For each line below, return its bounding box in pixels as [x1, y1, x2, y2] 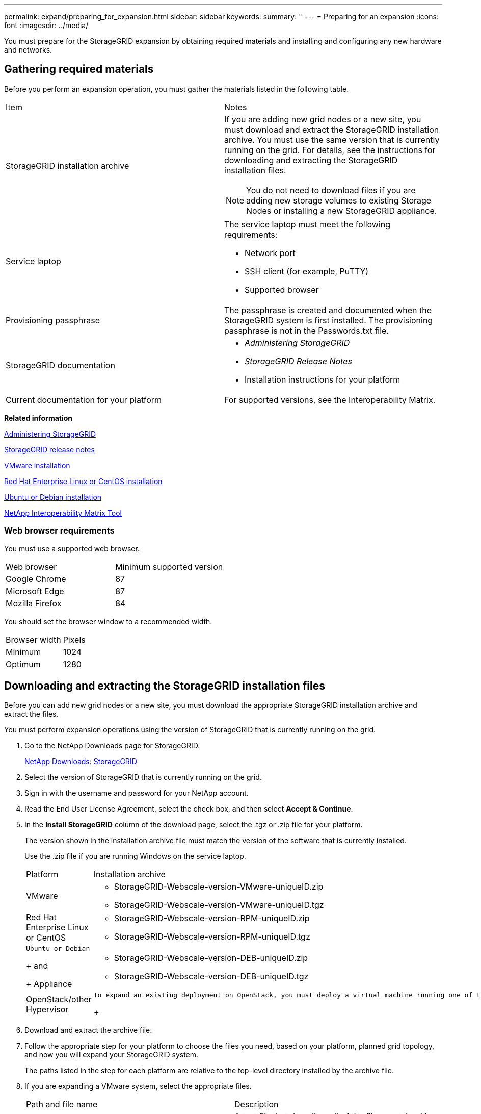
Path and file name [26, 1099, 98, 1110]
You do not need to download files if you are [246, 185, 416, 195]
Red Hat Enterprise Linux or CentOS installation [4, 476, 163, 486]
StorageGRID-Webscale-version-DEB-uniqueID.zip [114, 952, 308, 963]
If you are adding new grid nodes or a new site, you [224, 114, 421, 124]
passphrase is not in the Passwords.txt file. [224, 325, 389, 336]
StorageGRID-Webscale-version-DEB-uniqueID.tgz [114, 971, 309, 981]
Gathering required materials [4, 63, 154, 76]
